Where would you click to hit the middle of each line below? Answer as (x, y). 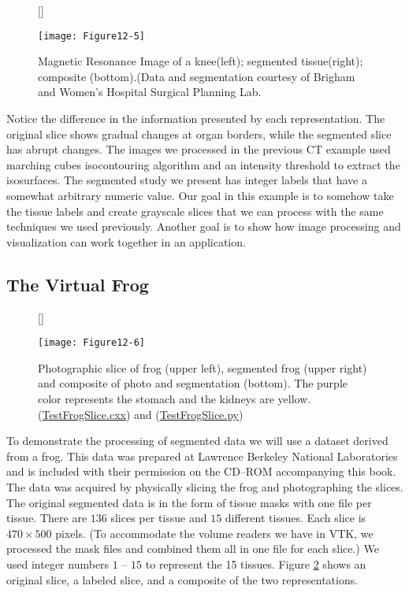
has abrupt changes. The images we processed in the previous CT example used (199, 149)
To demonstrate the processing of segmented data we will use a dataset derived (197, 441)
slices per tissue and (159, 518)
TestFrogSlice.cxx (84, 414)
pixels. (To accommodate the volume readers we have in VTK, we (214, 533)
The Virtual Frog (78, 284)
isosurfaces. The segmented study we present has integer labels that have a (187, 180)
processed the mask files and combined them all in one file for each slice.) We (193, 549)
